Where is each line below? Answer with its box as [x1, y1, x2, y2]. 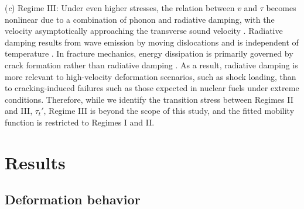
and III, [5, 104, 33, 117]
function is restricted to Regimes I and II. [5, 116, 155, 128]
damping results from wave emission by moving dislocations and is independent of [5, 36, 299, 48]
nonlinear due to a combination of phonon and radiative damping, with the [5, 13, 275, 25]
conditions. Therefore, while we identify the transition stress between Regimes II [5, 93, 293, 105]
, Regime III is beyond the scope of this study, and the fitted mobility [43, 104, 295, 117]
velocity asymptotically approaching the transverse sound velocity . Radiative [5, 25, 283, 37]
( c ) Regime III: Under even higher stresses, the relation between [5, 2, 235, 13]
